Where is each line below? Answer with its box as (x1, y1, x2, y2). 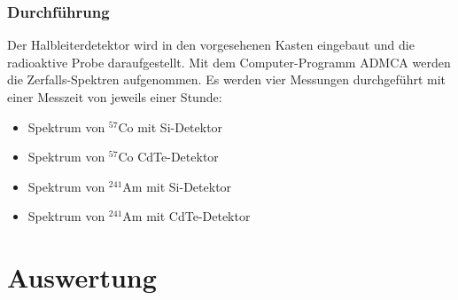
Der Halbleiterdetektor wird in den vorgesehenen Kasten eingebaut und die (7, 36, 415, 54)
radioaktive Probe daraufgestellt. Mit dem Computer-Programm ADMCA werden (7, 52, 451, 71)
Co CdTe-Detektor (118, 147, 219, 166)
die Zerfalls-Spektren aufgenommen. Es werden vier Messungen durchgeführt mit (7, 70, 446, 89)
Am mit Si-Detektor (122, 177, 232, 195)
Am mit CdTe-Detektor (122, 207, 251, 225)
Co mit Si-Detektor (118, 117, 223, 136)
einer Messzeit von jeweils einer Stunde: (7, 88, 222, 106)
